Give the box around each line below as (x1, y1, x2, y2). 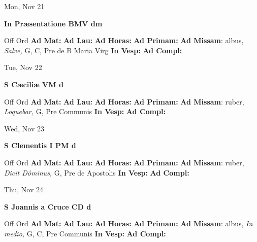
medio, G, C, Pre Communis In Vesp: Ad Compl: (4, 228, 166, 238)
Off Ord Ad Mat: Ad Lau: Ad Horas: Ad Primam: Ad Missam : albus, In (4, 218, 253, 229)
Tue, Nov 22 (4, 62, 42, 73)
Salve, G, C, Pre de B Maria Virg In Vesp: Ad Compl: (4, 45, 182, 55)
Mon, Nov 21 (4, 1, 45, 11)
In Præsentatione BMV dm (4, 18, 103, 28)
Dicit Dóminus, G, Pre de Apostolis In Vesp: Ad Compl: (4, 167, 189, 178)
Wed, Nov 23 (4, 123, 44, 133)
